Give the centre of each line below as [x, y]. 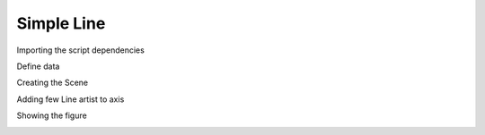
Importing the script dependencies [81, 50]
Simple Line [61, 23]
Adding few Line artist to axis [71, 99]
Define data [38, 66]
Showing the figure [52, 115]
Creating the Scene [53, 83]
